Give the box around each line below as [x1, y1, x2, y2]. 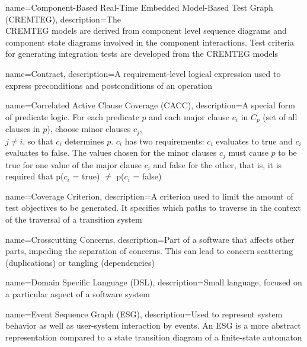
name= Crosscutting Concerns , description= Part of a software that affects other [5, 233, 295, 245]
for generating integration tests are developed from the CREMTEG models [5, 47, 278, 60]
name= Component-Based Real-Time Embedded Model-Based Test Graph [5, 1, 273, 13]
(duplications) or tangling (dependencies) [5, 256, 155, 268]
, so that [23, 134, 53, 147]
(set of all [263, 110, 298, 123]
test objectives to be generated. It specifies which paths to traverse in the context [5, 201, 301, 214]
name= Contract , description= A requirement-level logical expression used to [5, 67, 281, 79]
